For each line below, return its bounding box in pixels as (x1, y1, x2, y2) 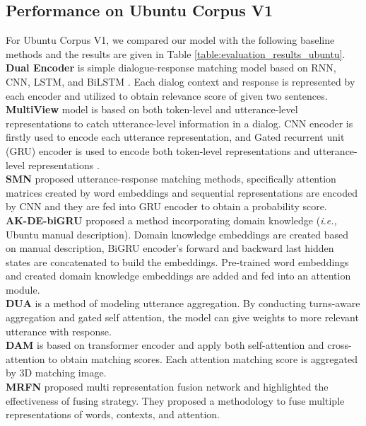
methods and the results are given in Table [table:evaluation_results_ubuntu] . (6, 46, 346, 61)
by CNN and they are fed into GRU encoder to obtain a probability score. (6, 199, 327, 214)
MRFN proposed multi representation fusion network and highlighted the (6, 379, 329, 394)
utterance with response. (6, 323, 112, 338)
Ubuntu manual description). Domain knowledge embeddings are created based (6, 226, 349, 241)
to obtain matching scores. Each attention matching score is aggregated (48, 351, 358, 366)
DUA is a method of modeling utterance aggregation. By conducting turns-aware (6, 296, 360, 311)
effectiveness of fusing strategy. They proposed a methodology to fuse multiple (6, 393, 345, 408)
